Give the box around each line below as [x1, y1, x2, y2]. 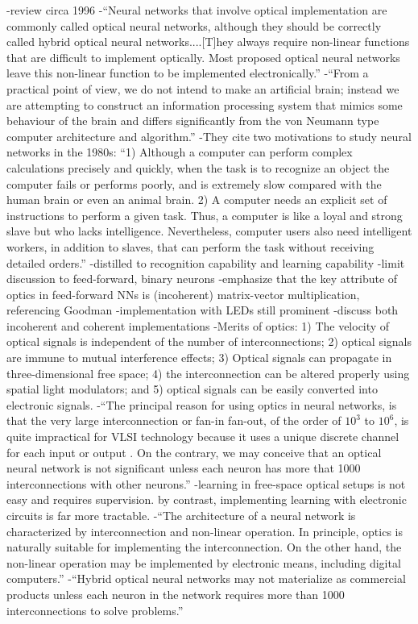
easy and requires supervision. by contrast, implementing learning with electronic [6, 491, 407, 508]
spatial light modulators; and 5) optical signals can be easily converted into [6, 381, 378, 397]
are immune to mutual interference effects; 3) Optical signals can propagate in [6, 349, 392, 366]
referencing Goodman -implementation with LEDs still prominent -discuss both [6, 302, 399, 318]
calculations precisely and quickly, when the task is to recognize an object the [6, 159, 390, 176]
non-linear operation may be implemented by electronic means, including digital [6, 554, 401, 571]
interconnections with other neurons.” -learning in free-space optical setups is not [6, 475, 406, 492]
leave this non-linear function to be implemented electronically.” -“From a [6, 64, 369, 81]
